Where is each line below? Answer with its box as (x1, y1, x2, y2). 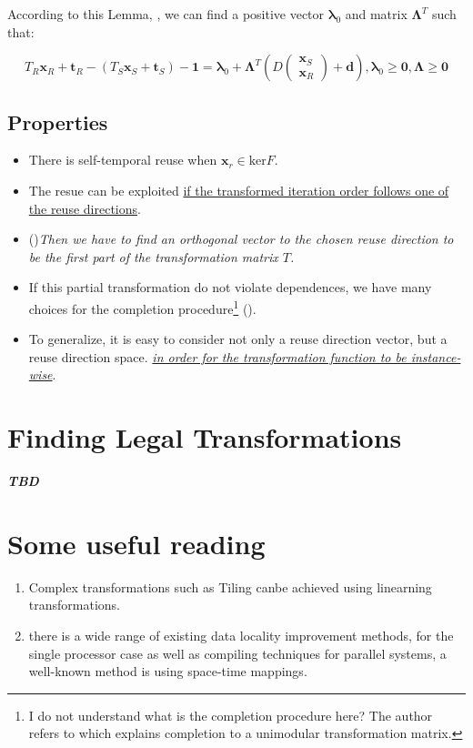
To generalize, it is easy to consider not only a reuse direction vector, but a (28, 329, 448, 349)
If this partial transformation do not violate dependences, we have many (28, 278, 432, 297)
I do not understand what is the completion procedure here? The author (28, 705, 433, 724)
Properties (7, 107, 108, 136)
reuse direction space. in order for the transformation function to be (28, 347, 407, 366)
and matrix (345, 5, 408, 23)
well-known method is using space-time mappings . (28, 662, 307, 681)
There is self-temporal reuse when (28, 150, 217, 169)
